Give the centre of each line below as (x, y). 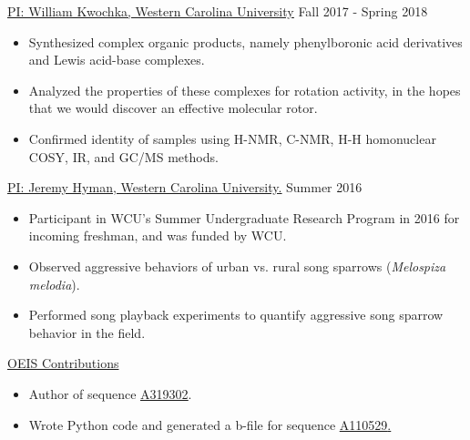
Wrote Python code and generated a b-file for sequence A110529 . (210, 424)
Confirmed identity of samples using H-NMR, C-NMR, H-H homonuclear (232, 138)
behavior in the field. (87, 332)
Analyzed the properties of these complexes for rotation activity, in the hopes (245, 90)
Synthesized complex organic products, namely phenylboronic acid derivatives (245, 41)
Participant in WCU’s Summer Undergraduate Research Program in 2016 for (244, 217)
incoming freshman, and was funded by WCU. (158, 235)
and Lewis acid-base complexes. (117, 60)
